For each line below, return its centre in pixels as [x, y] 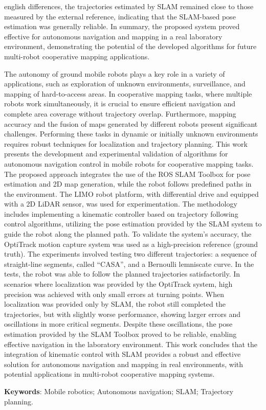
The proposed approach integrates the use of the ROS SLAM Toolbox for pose [127, 174]
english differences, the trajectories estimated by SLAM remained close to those [129, 6]
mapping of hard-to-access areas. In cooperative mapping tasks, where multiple [128, 93]
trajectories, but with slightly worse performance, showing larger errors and [123, 314]
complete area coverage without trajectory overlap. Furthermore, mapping [120, 113]
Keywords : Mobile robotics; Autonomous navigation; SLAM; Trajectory [119, 391]
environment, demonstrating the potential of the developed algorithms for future [130, 46]
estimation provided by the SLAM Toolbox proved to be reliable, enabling [120, 334]
